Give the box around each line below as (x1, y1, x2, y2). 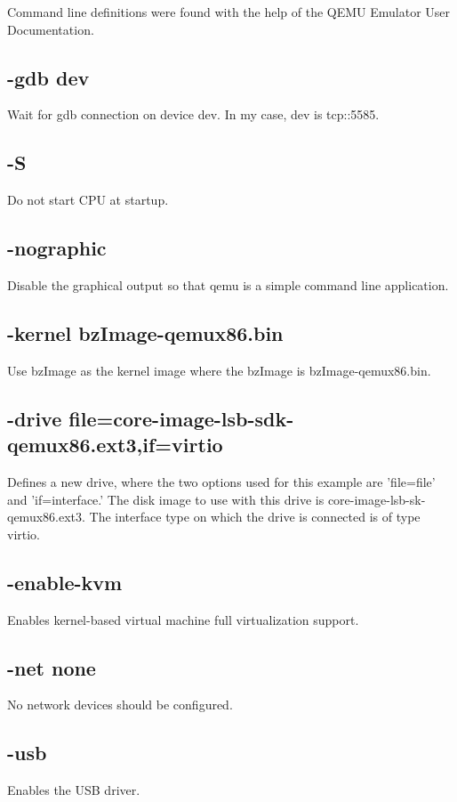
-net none (7, 653, 96, 681)
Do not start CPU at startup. (7, 190, 169, 209)
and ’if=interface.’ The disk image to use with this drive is (7, 490, 325, 508)
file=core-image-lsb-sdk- (68, 404, 294, 432)
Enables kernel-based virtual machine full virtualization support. (7, 610, 359, 628)
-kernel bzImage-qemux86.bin (7, 319, 284, 346)
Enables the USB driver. (7, 781, 140, 799)
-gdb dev (7, 63, 90, 91)
